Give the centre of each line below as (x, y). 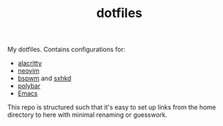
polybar (29, 86)
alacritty (30, 63)
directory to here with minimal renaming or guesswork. (88, 115)
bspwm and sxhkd (44, 78)
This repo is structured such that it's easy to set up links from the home (112, 107)
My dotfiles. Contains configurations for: (66, 49)
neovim (28, 71)
